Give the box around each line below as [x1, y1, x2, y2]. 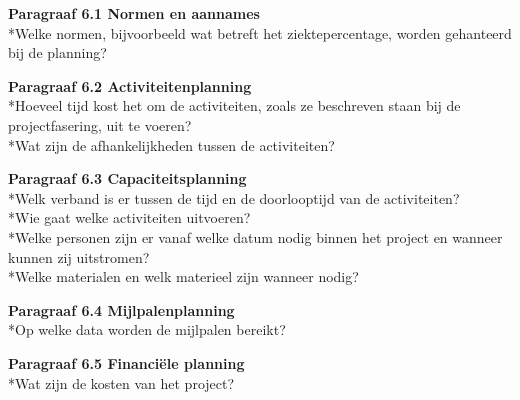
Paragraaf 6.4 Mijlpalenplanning [8, 299, 235, 320]
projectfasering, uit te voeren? [8, 114, 192, 135]
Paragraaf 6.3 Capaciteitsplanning [8, 168, 247, 189]
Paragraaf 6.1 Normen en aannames [8, 3, 260, 23]
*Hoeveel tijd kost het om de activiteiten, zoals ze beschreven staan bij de [8, 95, 461, 116]
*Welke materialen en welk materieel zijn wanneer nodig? [8, 266, 359, 287]
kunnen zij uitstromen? [8, 246, 150, 267]
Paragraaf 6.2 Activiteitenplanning [8, 75, 252, 96]
